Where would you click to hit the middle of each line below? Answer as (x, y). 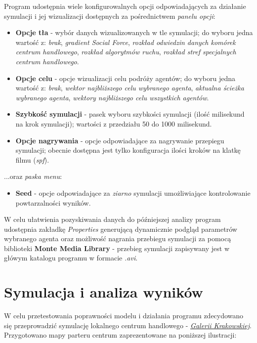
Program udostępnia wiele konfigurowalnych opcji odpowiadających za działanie (125, 6)
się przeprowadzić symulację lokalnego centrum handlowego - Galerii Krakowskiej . (128, 325)
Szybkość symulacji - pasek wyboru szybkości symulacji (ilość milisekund (130, 114)
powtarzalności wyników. (53, 202)
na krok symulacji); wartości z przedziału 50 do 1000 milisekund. (114, 123)
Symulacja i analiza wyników (104, 292)
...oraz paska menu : (33, 176)
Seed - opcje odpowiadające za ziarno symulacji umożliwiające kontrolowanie (133, 193)
